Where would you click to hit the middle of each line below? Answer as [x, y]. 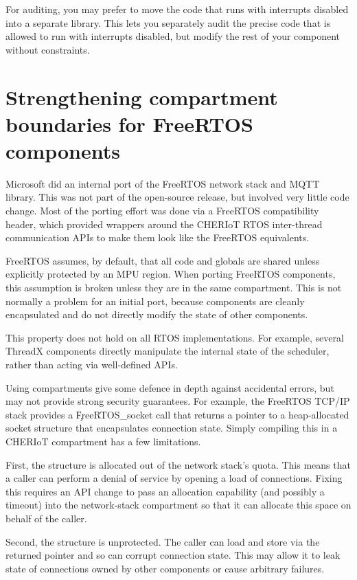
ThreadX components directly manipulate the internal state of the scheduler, [168, 351]
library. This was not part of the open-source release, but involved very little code [177, 197]
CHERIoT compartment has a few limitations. [103, 441]
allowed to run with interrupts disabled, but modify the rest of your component [173, 36]
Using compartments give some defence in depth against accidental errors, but [170, 387]
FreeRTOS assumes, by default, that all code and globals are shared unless [163, 260]
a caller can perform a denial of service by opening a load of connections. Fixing [174, 478]
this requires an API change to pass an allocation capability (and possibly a [165, 491]
